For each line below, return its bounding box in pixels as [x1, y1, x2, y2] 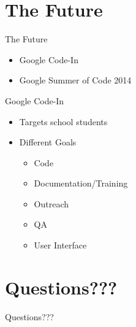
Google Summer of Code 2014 [19, 74, 132, 87]
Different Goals [19, 136, 77, 148]
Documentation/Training [34, 177, 128, 190]
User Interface [34, 239, 87, 252]
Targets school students [19, 115, 108, 128]
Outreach [34, 197, 69, 210]
